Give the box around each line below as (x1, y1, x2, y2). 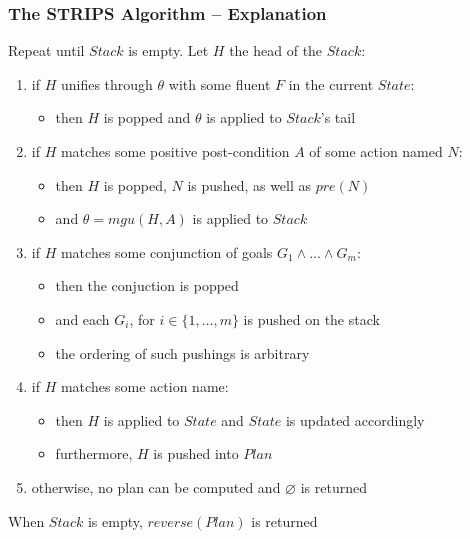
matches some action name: (60, 376, 229, 397)
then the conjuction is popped (55, 275, 239, 296)
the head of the (229, 40, 323, 61)
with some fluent (168, 73, 271, 94)
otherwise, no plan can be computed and (31, 476, 281, 497)
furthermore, (55, 443, 133, 464)
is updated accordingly (285, 409, 425, 430)
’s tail (320, 107, 356, 128)
